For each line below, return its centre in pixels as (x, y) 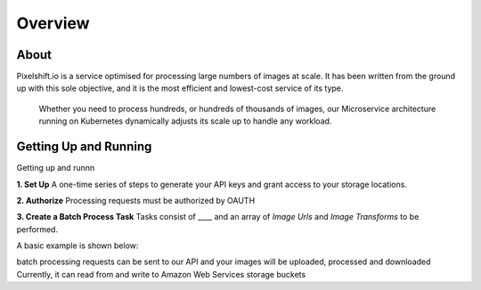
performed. (37, 229)
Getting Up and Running (84, 147)
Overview (53, 23)
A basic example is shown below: (77, 246)
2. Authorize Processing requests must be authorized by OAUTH (136, 200)
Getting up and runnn (56, 168)
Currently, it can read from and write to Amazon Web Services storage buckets (161, 274)
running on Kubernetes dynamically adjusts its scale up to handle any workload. (185, 121)
